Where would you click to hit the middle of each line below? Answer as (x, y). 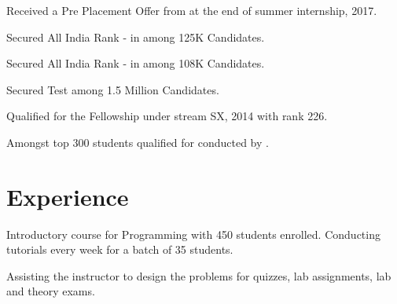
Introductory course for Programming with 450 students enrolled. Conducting (193, 234)
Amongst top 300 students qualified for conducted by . (138, 142)
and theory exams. (51, 291)
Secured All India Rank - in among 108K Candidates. (136, 63)
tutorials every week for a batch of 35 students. (120, 249)
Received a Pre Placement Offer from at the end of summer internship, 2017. (192, 10)
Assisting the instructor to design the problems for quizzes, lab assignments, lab (199, 275)
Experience (68, 196)
